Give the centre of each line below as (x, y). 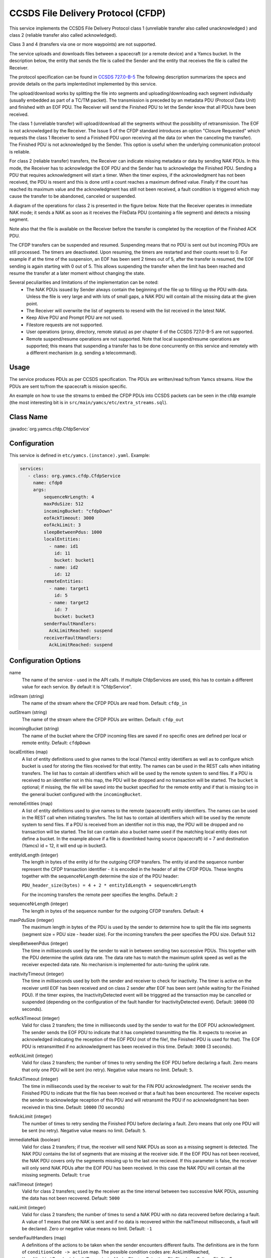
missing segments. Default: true (56, 1175)
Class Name (28, 417)
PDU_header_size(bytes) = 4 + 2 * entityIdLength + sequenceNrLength (109, 885)
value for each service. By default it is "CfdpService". (77, 687)
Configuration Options (45, 661)
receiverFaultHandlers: (73, 638)
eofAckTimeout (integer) (35, 1018)
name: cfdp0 (48, 483)
